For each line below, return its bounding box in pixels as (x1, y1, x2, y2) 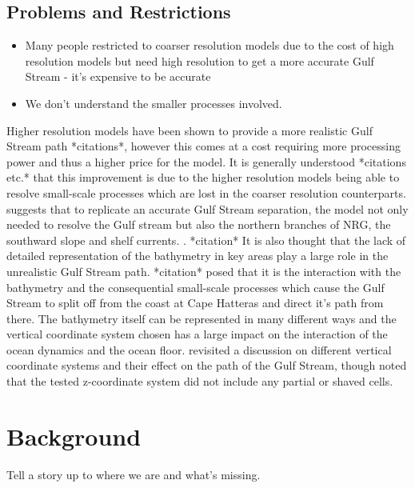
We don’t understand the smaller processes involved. (25, 94, 282, 111)
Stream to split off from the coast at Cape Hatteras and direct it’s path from (6, 294, 384, 311)
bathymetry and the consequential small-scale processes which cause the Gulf (6, 278, 385, 295)
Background (6, 419, 142, 452)
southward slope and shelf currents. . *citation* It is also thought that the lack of (6, 231, 406, 248)
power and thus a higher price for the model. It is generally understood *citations (6, 153, 406, 170)
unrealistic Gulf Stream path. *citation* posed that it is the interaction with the (6, 262, 401, 279)
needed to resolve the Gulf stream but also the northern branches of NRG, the (6, 216, 391, 233)
